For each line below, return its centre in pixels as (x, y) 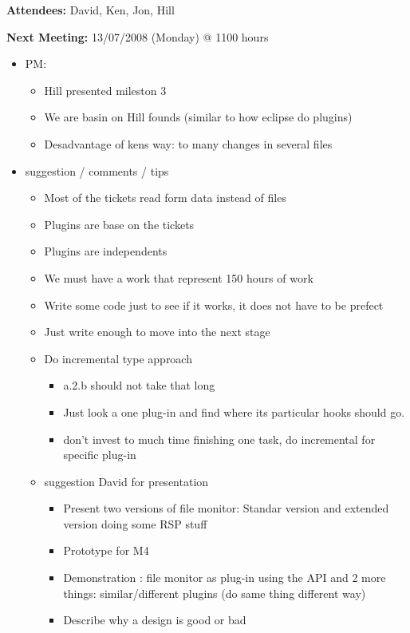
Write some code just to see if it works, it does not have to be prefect (214, 305)
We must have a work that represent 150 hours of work (179, 277)
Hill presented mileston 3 (105, 90)
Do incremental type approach (118, 358)
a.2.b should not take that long (139, 385)
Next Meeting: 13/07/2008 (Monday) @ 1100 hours (138, 36)
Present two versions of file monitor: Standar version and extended (226, 508)
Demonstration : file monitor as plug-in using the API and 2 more (225, 578)
